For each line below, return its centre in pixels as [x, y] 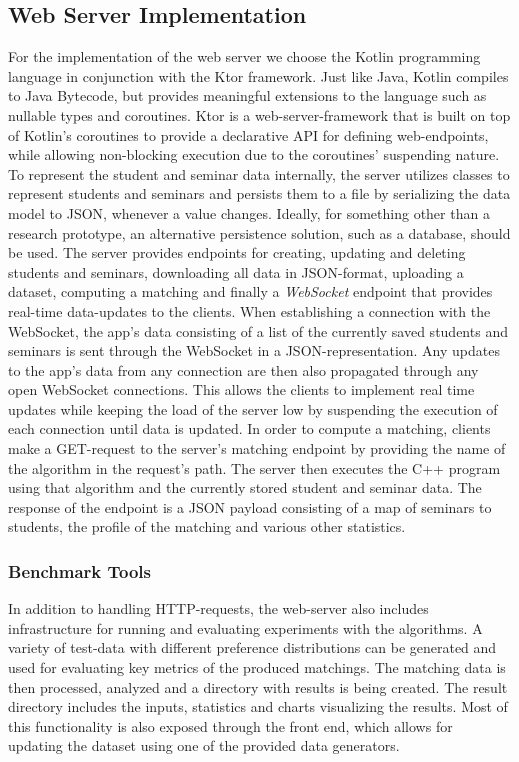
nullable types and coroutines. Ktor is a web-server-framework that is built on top [259, 114]
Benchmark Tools [80, 570]
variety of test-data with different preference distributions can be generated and [252, 647]
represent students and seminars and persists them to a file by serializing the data [259, 193]
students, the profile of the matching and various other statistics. [207, 526]
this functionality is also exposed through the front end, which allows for [230, 725]
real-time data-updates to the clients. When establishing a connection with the [249, 310]
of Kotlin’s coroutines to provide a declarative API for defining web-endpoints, [248, 134]
